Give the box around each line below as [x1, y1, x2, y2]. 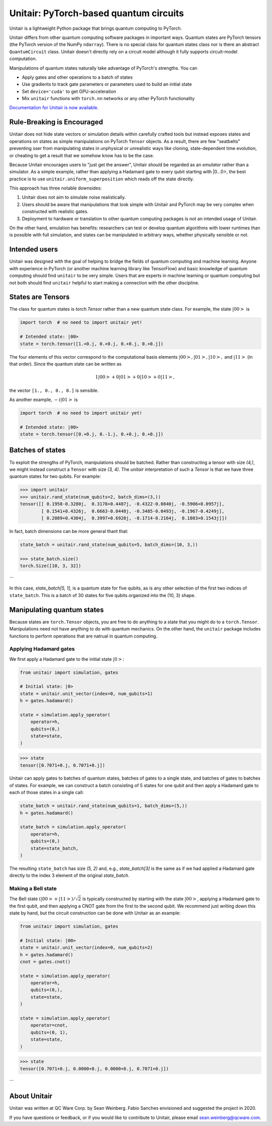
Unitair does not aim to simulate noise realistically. [22, 194, 126, 201]
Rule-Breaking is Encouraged [9, 118, 103, 126]
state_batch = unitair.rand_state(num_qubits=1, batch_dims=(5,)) [20, 803, 187, 809]
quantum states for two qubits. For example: [9, 473, 101, 479]
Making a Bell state [9, 885, 57, 892]
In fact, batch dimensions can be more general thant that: [9, 528, 128, 534]
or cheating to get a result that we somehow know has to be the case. [9, 152, 155, 159]
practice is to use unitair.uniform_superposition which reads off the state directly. [9, 176, 194, 182]
